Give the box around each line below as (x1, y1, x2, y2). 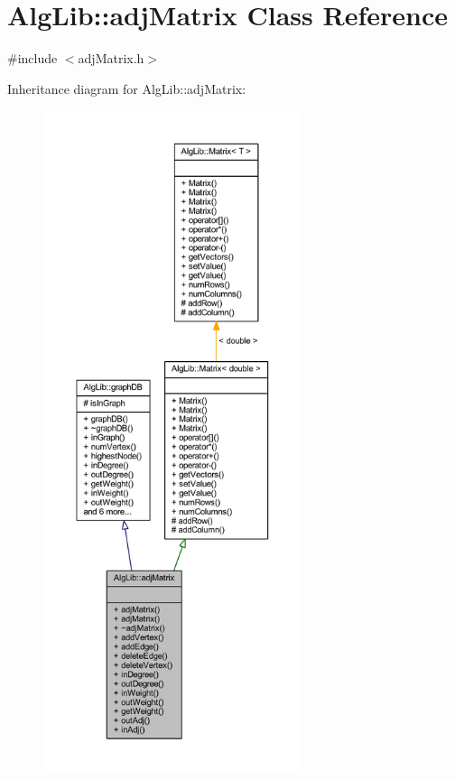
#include (7, 49, 58, 68)
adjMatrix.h (78, 49, 144, 68)
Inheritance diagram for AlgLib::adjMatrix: (7, 79, 246, 97)
